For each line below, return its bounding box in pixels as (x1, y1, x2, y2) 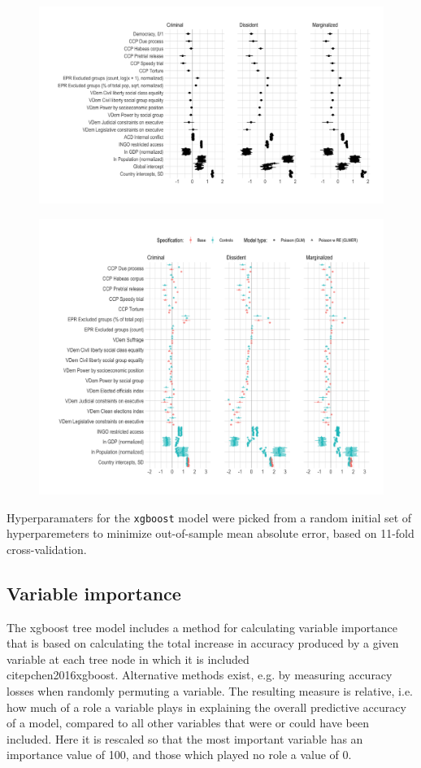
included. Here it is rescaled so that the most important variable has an (7, 730, 363, 747)
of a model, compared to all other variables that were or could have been (7, 714, 369, 731)
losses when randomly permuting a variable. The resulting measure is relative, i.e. (7, 682, 414, 699)
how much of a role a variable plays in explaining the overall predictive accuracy (7, 698, 406, 715)
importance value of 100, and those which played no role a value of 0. (7, 746, 352, 763)
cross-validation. (7, 540, 87, 557)
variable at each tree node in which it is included (7, 650, 250, 667)
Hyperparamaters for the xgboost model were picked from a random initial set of (7, 508, 412, 526)
